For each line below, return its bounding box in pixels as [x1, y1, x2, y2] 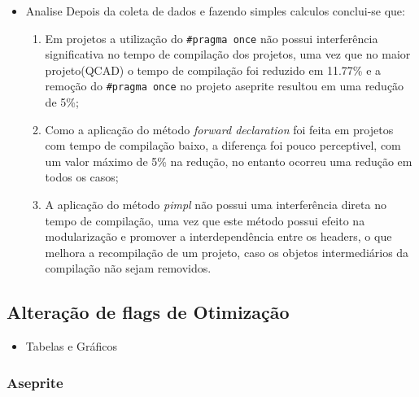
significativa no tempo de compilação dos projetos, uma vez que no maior [45, 46, 411, 63]
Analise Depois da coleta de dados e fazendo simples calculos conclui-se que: [25, 2, 405, 19]
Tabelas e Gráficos [25, 338, 118, 355]
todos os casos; [45, 168, 119, 185]
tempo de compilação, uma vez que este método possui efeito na [45, 212, 365, 229]
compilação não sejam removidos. [45, 260, 212, 277]
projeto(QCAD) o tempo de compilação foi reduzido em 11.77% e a [45, 61, 382, 78]
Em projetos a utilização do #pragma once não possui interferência [45, 29, 378, 46]
